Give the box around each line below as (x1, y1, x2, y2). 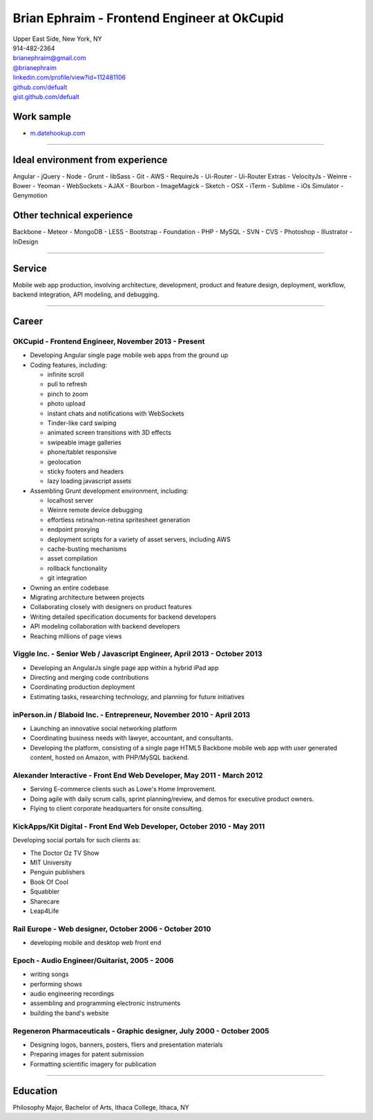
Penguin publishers (30, 868, 86, 876)
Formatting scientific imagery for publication (30, 1060, 157, 1068)
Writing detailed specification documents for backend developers (30, 613, 217, 621)
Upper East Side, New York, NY (12, 35, 103, 43)
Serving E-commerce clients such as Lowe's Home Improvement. (30, 785, 217, 793)
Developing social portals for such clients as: (12, 836, 141, 844)
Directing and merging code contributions (30, 674, 149, 682)
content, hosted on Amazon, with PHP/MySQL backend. (30, 753, 189, 761)
